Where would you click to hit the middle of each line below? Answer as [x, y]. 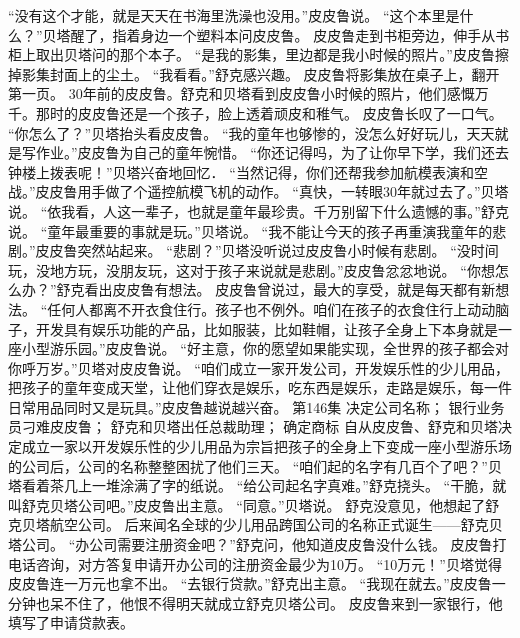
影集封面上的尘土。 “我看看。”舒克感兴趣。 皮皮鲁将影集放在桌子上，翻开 [260, 73]
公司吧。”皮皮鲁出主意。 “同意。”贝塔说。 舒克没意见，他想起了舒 [288, 504]
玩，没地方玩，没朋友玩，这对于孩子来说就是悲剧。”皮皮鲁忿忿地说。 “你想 [251, 269]
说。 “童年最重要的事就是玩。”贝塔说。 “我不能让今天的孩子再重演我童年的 [250, 230]
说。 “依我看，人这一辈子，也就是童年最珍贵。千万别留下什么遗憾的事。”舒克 [258, 210]
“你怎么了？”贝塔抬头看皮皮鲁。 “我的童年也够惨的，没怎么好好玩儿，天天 [251, 132]
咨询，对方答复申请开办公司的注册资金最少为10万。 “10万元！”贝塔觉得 [268, 563]
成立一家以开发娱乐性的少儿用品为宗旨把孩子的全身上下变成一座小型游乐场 [266, 446]
